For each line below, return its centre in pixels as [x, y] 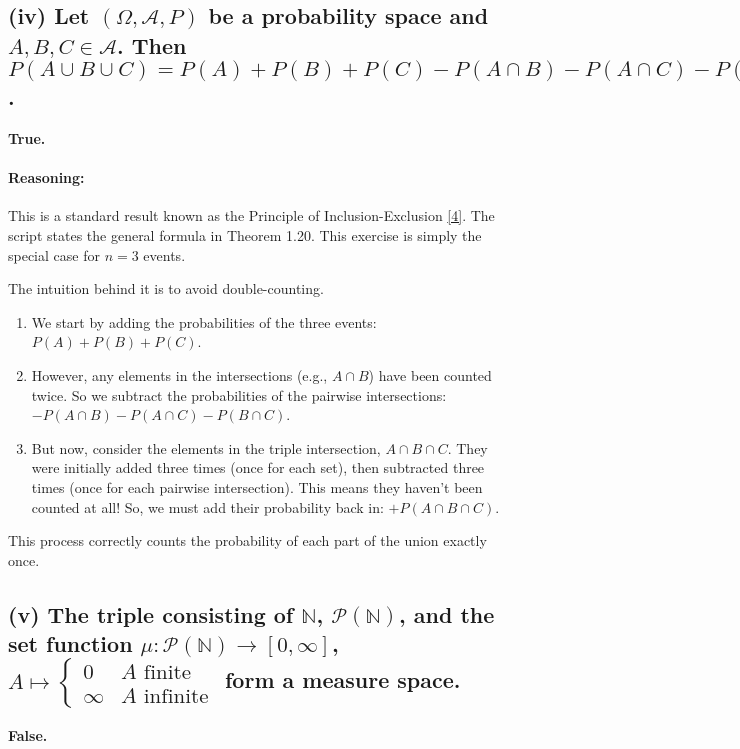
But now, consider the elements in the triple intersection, [206, 447]
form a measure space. [342, 679]
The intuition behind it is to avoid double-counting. [166, 288]
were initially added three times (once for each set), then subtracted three [258, 467]
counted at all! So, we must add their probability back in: [207, 506]
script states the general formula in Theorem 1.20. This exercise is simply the [245, 234]
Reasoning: [46, 177]
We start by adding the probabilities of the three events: [204, 321]
